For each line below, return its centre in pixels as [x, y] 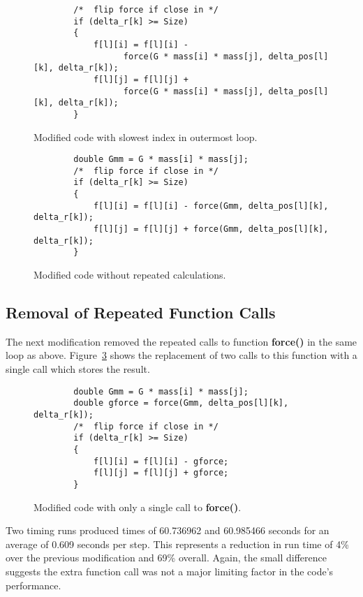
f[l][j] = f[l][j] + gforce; [161, 473]
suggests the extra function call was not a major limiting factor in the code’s [170, 571]
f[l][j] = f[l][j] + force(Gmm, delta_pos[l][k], [211, 229]
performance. [34, 585]
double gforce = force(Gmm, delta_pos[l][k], [181, 403]
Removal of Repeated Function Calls [141, 312]
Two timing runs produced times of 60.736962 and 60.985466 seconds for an [168, 530]
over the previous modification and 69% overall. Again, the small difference [166, 558]
